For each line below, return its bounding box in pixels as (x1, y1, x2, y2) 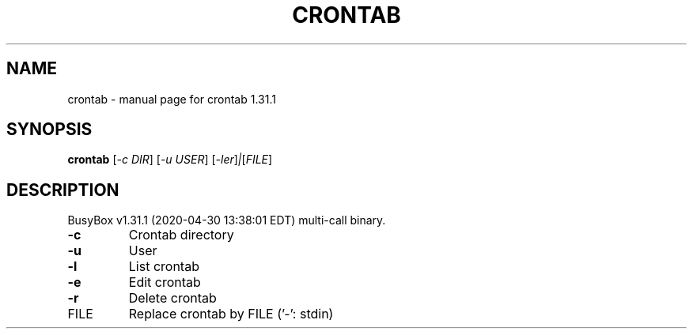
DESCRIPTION (6, 179, 119, 200)
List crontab (128, 258, 199, 275)
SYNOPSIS (6, 119, 93, 140)
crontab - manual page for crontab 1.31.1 (67, 92, 276, 106)
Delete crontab (128, 290, 217, 307)
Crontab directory (128, 227, 234, 243)
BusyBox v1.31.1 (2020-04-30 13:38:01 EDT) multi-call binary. (67, 213, 386, 228)
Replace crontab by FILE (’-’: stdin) (128, 306, 334, 322)
